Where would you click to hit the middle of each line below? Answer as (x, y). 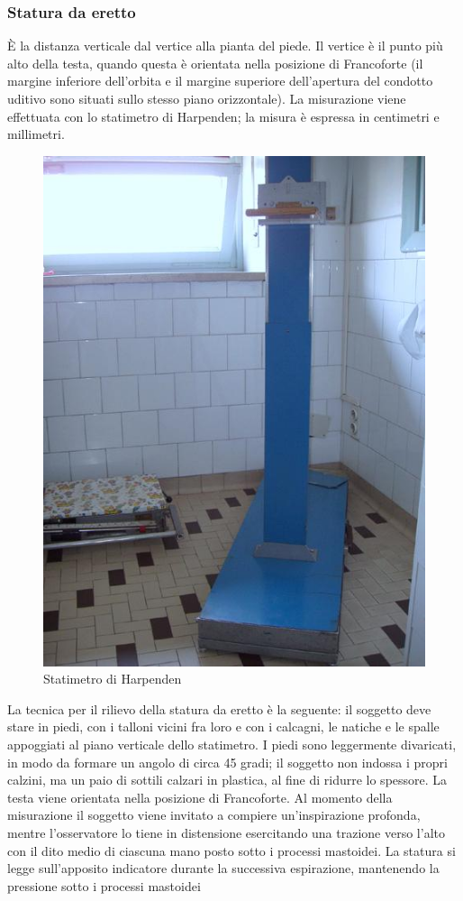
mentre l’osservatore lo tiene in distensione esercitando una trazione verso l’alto (226, 833)
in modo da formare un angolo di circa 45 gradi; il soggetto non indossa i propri (227, 762)
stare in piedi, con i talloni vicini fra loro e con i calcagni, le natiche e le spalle (223, 726)
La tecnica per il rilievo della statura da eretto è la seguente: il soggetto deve (219, 708)
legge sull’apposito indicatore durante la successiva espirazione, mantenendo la (223, 868)
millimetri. (36, 134)
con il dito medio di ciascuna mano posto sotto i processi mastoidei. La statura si (231, 850)
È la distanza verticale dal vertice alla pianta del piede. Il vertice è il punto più (225, 46)
